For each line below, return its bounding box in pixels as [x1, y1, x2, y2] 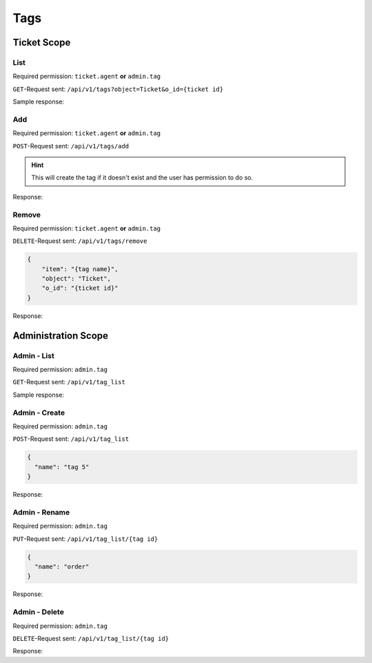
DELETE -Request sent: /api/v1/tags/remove [12, 237, 147, 245]
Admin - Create [12, 408, 65, 417]
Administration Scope [12, 330, 109, 342]
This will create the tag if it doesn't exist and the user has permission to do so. [31, 173, 254, 182]
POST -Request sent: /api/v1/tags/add [12, 141, 130, 150]
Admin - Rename [12, 507, 70, 517]
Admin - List [12, 350, 54, 360]
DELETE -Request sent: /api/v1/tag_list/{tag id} [12, 634, 169, 642]
